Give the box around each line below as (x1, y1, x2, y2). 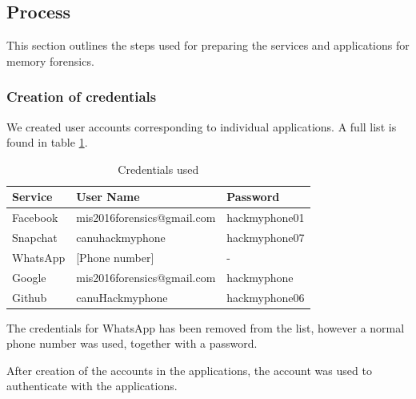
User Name (76, 188, 140, 205)
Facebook (12, 209, 58, 226)
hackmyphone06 (226, 288, 305, 305)
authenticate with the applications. (6, 377, 178, 394)
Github (12, 288, 47, 305)
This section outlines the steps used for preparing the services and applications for (6, 37, 410, 54)
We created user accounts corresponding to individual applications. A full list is (6, 118, 397, 135)
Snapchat (12, 229, 58, 246)
